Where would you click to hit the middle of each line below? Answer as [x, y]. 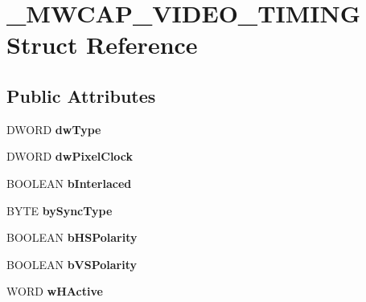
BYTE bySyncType [60, 210]
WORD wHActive [55, 291]
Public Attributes [81, 95]
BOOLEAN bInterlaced [69, 183]
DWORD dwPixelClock [70, 156]
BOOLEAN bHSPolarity [72, 237]
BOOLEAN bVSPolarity [72, 264]
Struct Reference [102, 45]
